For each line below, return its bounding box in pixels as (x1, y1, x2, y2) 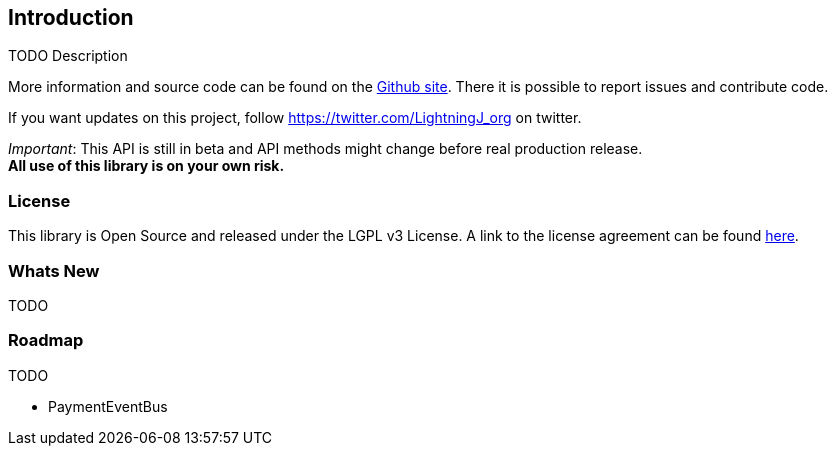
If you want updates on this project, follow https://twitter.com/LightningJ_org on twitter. (8, 109, 582, 127)
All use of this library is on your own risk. (8, 157, 285, 175)
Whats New (8, 260, 100, 281)
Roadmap (8, 330, 84, 351)
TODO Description (8, 47, 128, 65)
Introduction (8, 5, 134, 30)
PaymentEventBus (48, 397, 168, 415)
